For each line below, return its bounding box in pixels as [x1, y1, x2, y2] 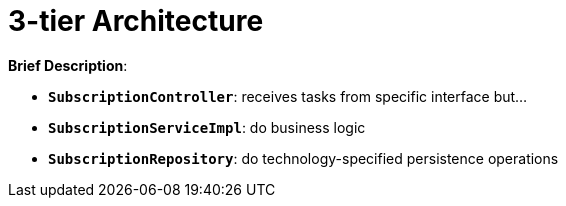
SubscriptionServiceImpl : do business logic [48, 118, 366, 136]
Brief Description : [8, 56, 128, 74]
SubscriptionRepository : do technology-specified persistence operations [48, 149, 559, 167]
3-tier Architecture [8, 4, 264, 38]
